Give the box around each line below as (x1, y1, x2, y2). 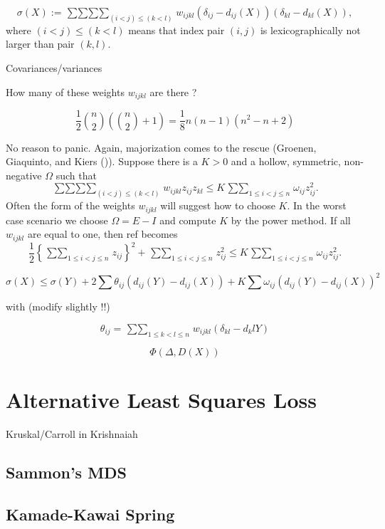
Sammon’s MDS (6, 461, 127, 483)
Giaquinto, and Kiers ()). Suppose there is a (6, 154, 198, 169)
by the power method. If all (231, 212, 351, 227)
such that (56, 167, 97, 182)
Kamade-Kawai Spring (6, 503, 175, 525)
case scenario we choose (6, 212, 108, 227)
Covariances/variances (6, 61, 102, 75)
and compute (159, 212, 216, 227)
